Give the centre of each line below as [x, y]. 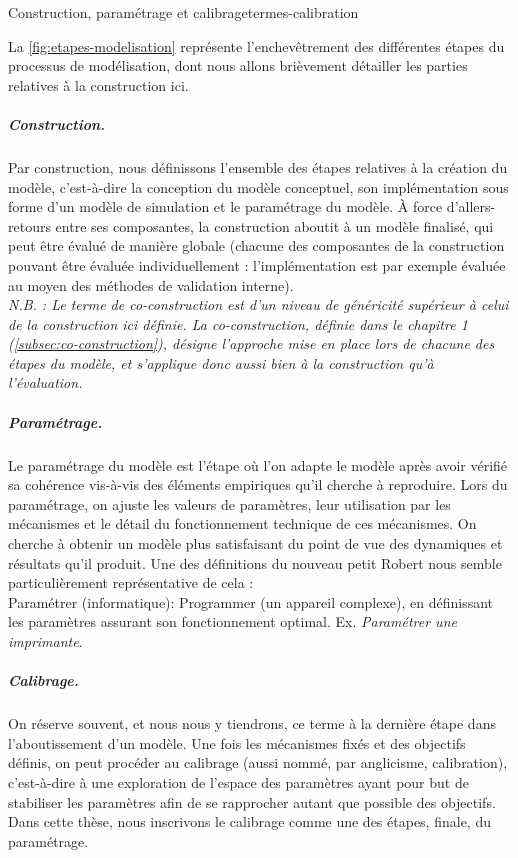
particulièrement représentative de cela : [131, 582]
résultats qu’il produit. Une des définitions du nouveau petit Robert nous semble [255, 562]
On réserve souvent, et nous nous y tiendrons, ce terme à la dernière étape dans [252, 723]
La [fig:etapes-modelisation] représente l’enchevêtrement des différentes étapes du [256, 45]
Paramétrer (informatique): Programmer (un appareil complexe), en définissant [251, 601]
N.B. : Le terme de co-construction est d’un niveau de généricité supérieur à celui [258, 304]
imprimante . [45, 640]
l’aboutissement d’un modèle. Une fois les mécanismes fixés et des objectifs [237, 742]
